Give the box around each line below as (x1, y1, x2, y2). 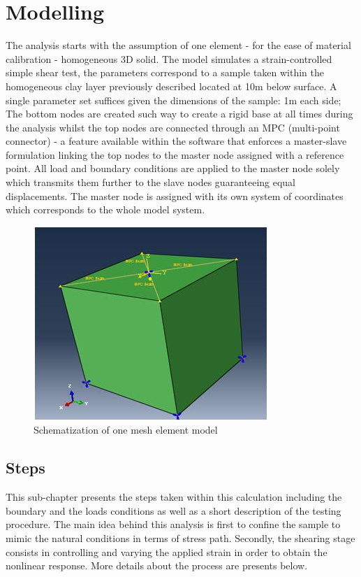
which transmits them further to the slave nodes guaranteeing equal (6, 175, 296, 190)
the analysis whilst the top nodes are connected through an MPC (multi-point (6, 120, 340, 134)
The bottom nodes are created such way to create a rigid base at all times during (6, 106, 353, 121)
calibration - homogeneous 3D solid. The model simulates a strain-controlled (6, 51, 332, 66)
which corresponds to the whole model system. (6, 202, 205, 217)
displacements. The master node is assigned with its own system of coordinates (6, 188, 344, 203)
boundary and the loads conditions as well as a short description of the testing (6, 503, 341, 518)
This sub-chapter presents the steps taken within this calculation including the (6, 490, 342, 504)
